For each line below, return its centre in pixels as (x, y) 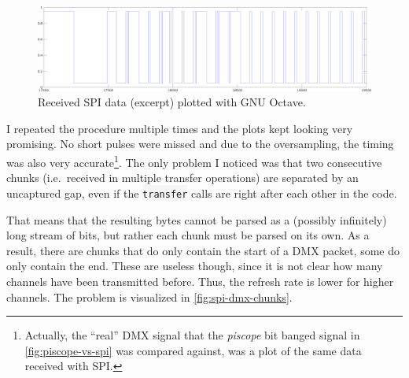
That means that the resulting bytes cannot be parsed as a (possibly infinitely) (197, 219)
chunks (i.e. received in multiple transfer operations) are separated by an (182, 178)
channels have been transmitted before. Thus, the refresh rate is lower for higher (200, 281)
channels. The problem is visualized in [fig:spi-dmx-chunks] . (149, 296)
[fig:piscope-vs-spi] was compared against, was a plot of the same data (193, 350)
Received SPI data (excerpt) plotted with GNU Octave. (172, 102)
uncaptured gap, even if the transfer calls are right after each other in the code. (202, 193)
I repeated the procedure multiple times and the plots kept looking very (180, 128)
